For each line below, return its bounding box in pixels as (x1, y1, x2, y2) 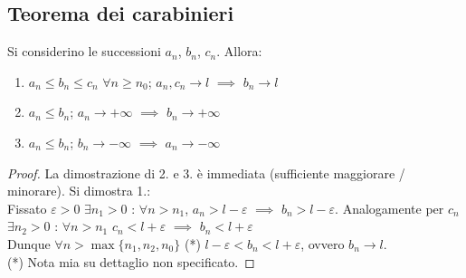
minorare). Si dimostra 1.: (7, 181, 151, 200)
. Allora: (216, 42, 262, 61)
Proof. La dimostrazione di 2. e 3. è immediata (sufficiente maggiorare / (7, 163, 405, 182)
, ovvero (300, 234, 345, 253)
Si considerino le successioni (7, 42, 161, 61)
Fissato (7, 198, 47, 217)
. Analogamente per (335, 198, 444, 217)
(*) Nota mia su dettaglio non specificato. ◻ (7, 252, 255, 271)
